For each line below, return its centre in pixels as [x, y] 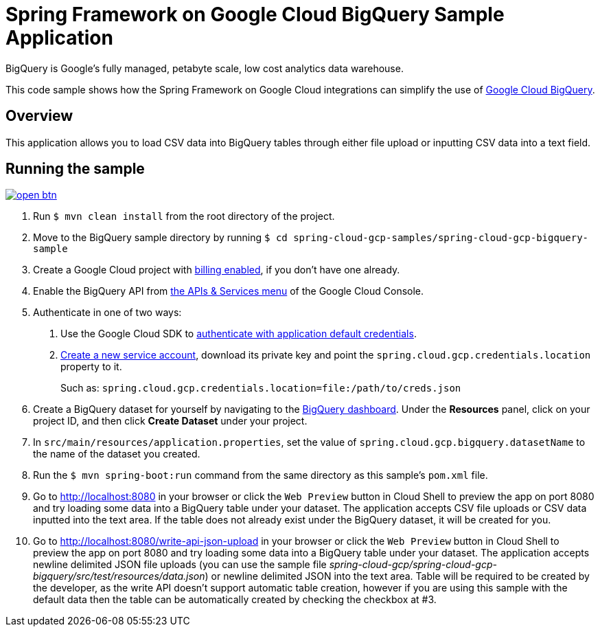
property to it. [91, 367]
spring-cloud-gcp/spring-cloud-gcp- [413, 565]
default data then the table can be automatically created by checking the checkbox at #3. [235, 600]
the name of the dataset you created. [117, 454]
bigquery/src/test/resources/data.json [119, 576]
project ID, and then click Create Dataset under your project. [170, 421]
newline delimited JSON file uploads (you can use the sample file [180, 565]
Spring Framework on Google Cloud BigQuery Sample [255, 14]
